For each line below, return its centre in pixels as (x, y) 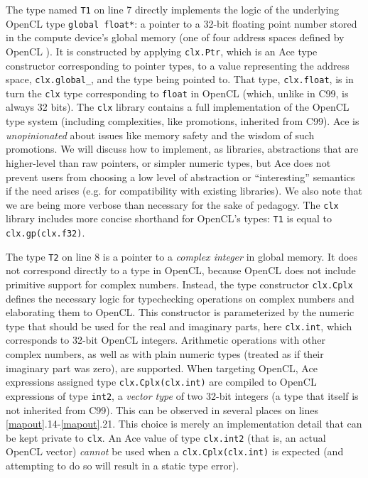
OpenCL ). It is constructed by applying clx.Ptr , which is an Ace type (162, 51)
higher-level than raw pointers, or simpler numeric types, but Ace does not (168, 162)
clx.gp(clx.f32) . (45, 232)
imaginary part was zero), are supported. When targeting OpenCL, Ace (162, 368)
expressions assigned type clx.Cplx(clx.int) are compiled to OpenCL (161, 382)
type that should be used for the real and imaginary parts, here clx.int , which (179, 326)
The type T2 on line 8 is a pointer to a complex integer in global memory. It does (182, 256)
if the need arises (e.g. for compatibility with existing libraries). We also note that (184, 191)
